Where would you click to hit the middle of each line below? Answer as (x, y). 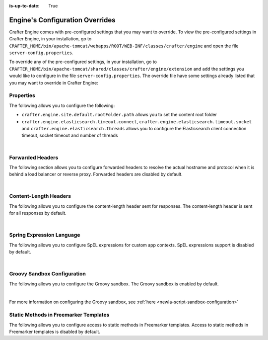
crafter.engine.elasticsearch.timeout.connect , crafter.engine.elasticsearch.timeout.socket (137, 121)
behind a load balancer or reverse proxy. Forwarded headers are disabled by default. (96, 174)
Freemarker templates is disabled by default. (55, 332)
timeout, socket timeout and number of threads (70, 135)
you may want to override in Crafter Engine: (54, 83)
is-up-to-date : (24, 6)
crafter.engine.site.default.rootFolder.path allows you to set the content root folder (119, 115)
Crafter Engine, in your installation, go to (50, 39)
